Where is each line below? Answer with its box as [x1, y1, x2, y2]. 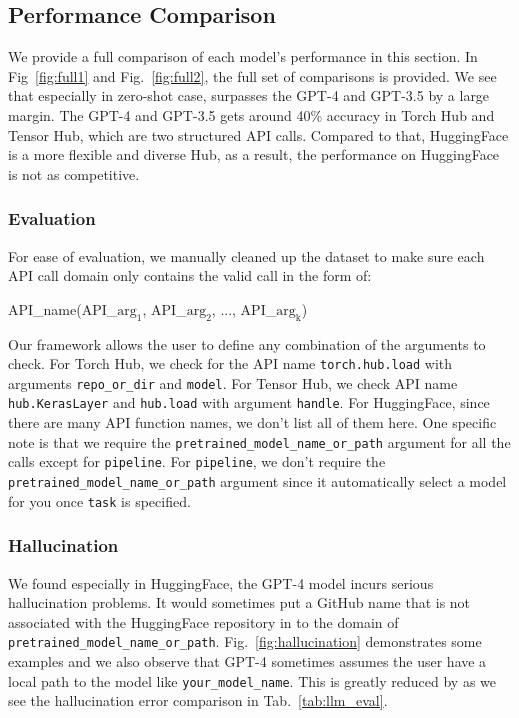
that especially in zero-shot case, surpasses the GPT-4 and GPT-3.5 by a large [8, 85, 490, 106]
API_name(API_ [8, 298, 118, 319]
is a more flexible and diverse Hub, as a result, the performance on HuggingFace [8, 144, 500, 165]
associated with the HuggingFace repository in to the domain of [8, 611, 399, 632]
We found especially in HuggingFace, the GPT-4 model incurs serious [8, 572, 434, 593]
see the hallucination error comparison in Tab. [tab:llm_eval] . [8, 690, 388, 711]
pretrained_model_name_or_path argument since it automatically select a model [8, 471, 507, 492]
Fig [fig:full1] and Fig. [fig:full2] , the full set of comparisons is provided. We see [8, 65, 497, 86]
